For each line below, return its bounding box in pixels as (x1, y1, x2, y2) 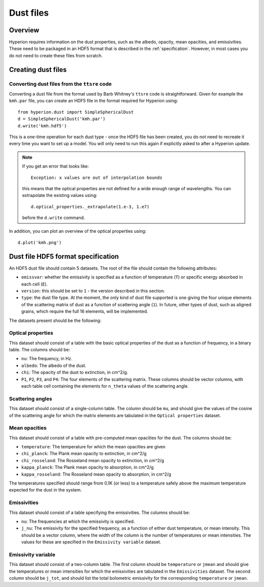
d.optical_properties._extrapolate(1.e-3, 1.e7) (31, 204, 150, 209)
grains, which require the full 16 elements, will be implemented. (21, 309, 149, 315)
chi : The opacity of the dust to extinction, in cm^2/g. (21, 369, 128, 375)
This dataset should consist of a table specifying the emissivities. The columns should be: (9, 510, 190, 515)
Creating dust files (9, 65, 67, 73)
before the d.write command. (22, 215, 85, 220)
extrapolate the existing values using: (22, 193, 97, 198)
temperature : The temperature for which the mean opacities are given (21, 444, 166, 450)
